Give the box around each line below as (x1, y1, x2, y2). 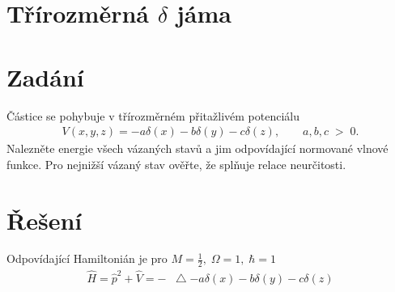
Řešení (6, 203, 83, 236)
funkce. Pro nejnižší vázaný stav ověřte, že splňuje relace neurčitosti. (6, 155, 346, 172)
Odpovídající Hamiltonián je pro (6, 250, 168, 267)
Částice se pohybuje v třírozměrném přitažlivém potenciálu (6, 107, 299, 124)
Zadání (6, 60, 84, 93)
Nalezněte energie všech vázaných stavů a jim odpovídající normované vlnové (6, 140, 389, 157)
